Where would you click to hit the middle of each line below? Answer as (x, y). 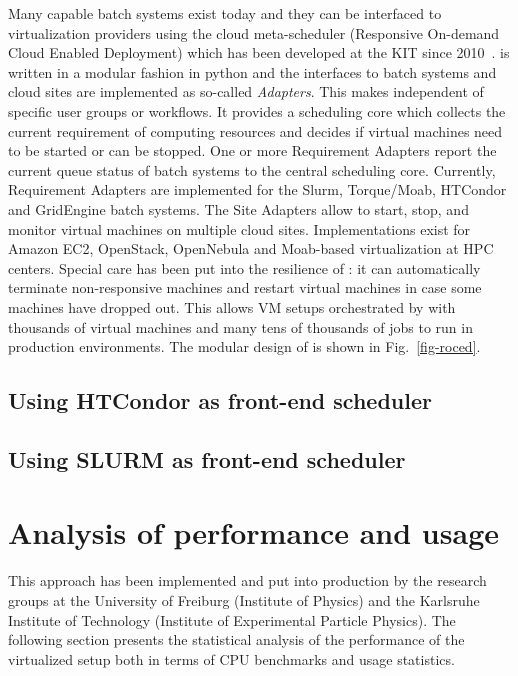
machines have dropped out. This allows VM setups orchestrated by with (232, 306)
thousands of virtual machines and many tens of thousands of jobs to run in (240, 326)
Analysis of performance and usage (253, 532)
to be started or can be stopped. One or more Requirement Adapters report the (252, 150)
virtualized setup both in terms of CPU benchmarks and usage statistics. (231, 658)
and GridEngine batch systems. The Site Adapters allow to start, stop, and (238, 208)
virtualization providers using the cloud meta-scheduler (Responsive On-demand (254, 32)
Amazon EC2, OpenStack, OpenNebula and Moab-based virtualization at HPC (251, 248)
